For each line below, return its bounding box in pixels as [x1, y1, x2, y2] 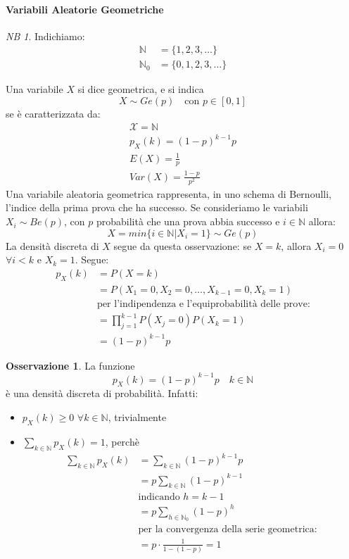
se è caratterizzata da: [6, 106, 101, 121]
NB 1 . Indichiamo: [6, 28, 85, 43]
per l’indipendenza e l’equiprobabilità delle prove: [97, 299, 310, 309]
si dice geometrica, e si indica [77, 82, 204, 96]
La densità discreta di [6, 238, 99, 253]
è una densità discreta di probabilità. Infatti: [6, 386, 198, 401]
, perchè [105, 434, 139, 448]
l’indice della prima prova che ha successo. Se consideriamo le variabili [6, 200, 308, 215]
